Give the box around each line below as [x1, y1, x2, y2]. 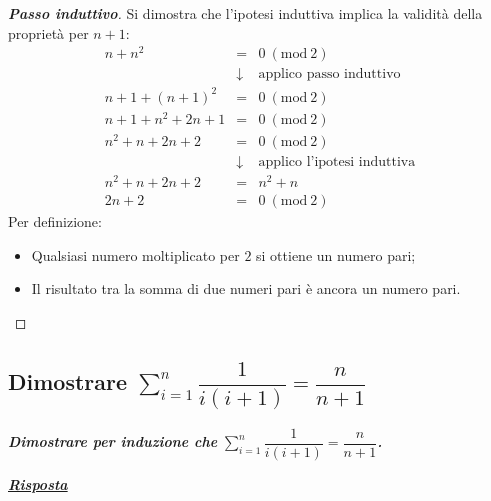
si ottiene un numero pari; [256, 244, 416, 265]
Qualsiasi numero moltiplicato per [31, 244, 240, 265]
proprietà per [8, 22, 89, 43]
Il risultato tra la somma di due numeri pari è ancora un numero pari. [31, 278, 461, 299]
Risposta [8, 473, 68, 494]
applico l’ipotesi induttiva [258, 155, 416, 170]
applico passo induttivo [258, 67, 401, 82]
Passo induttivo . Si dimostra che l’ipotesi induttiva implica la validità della [8, 3, 483, 23]
